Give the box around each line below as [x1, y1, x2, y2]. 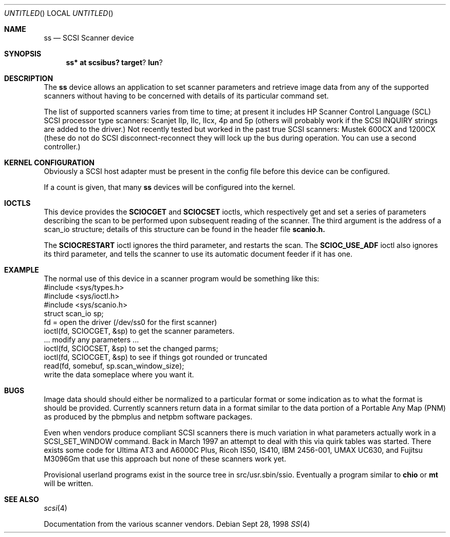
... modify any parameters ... [44, 335, 139, 344]
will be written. [44, 479, 93, 488]
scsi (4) [44, 504, 67, 512]
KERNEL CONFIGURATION [4, 158, 95, 167]
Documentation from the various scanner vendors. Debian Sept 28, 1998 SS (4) [44, 520, 310, 528]
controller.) [44, 142, 81, 151]
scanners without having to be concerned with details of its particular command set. [44, 91, 329, 100]
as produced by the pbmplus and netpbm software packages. [44, 412, 253, 421]
